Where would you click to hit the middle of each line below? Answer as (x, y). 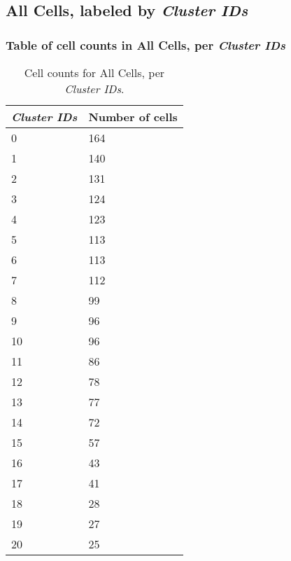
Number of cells (133, 117)
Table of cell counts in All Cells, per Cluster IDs (146, 44)
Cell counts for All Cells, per (94, 72)
